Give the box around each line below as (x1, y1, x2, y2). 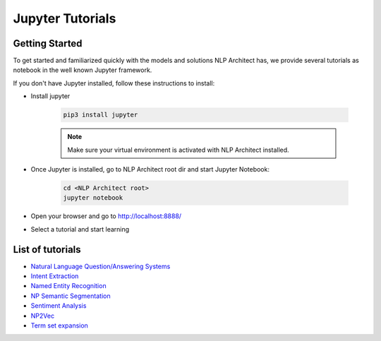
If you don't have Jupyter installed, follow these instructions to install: (13, 78, 215, 88)
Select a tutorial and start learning (30, 225, 130, 233)
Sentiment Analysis (30, 301, 87, 310)
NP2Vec (30, 311, 55, 320)
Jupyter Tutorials (13, 11, 116, 26)
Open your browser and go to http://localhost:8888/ (30, 212, 182, 220)
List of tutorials (13, 244, 81, 256)
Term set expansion (30, 321, 88, 330)
